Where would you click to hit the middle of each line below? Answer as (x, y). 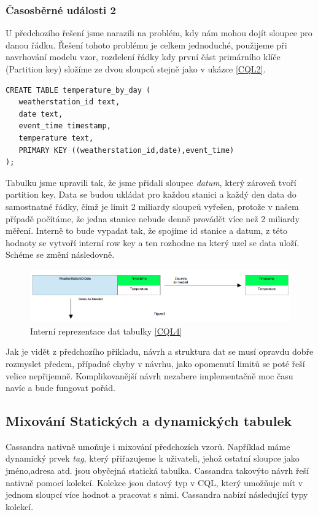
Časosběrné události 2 (61, 10)
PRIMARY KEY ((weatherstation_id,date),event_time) (126, 150)
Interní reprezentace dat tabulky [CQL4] (106, 331)
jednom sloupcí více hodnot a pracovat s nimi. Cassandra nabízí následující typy (157, 494)
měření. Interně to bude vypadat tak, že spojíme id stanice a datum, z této (147, 230)
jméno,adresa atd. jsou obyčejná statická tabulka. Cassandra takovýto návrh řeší (157, 470)
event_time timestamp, (65, 126)
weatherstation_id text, (69, 102)
